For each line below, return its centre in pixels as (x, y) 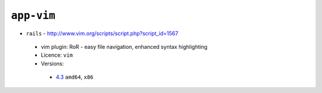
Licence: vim (57, 55)
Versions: (52, 63)
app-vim (33, 15)
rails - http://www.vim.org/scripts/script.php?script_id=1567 (102, 33)
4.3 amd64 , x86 (75, 77)
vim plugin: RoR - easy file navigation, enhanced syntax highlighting (124, 46)
